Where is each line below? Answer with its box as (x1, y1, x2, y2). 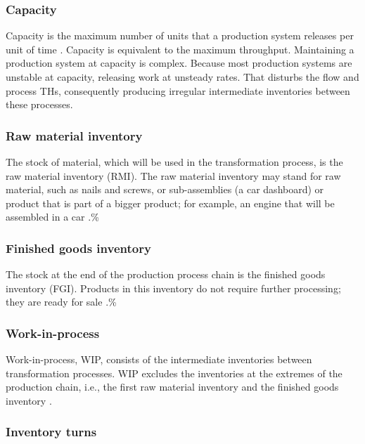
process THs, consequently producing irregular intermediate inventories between (6, 83, 350, 98)
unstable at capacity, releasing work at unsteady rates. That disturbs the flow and (6, 70, 359, 84)
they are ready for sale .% (6, 294, 117, 309)
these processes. (6, 97, 73, 112)
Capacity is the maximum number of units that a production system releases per (6, 28, 354, 43)
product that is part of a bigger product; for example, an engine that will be (6, 195, 335, 210)
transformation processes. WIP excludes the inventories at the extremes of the (6, 365, 342, 380)
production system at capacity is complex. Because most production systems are (6, 55, 352, 70)
